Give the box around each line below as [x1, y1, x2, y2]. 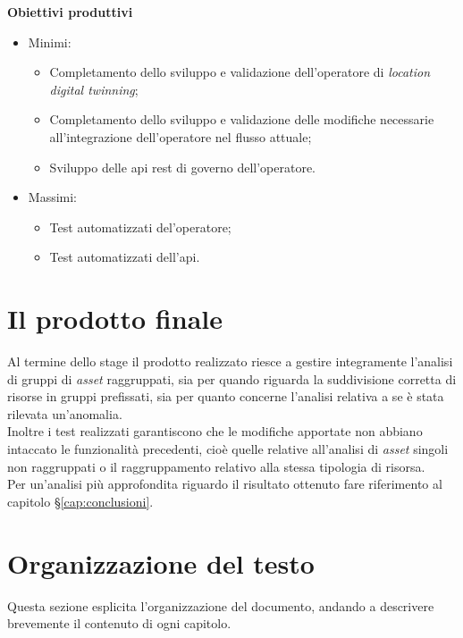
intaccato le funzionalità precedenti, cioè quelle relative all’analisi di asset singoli [7, 440, 449, 458]
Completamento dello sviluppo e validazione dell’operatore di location [49, 63, 431, 81]
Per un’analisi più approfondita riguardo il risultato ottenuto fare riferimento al [7, 474, 442, 493]
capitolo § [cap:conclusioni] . [7, 491, 154, 510]
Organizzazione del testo [7, 544, 315, 581]
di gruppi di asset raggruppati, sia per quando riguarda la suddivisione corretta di [7, 369, 457, 388]
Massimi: [28, 188, 78, 206]
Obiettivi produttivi [7, 3, 133, 21]
